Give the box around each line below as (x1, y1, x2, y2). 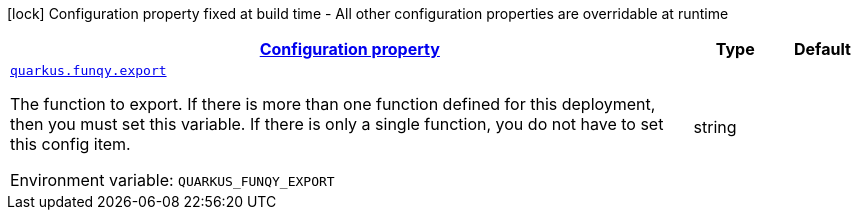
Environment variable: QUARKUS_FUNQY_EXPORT (10, 170, 335, 190)
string (693, 116, 737, 137)
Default (793, 39, 851, 59)
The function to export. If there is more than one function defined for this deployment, (10, 94, 656, 114)
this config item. (10, 134, 131, 154)
